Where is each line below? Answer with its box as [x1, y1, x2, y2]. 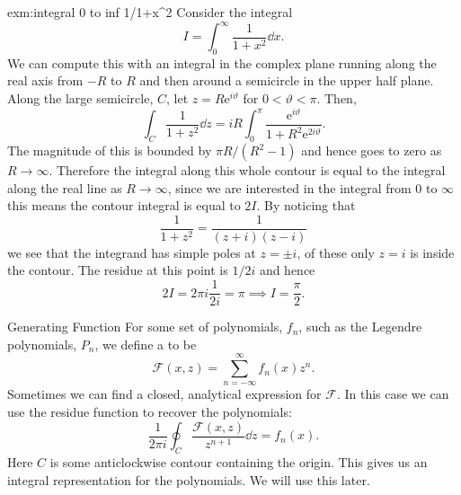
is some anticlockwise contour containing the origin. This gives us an [49, 452, 428, 471]
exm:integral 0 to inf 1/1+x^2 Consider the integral [7, 3, 293, 21]
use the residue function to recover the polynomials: [7, 402, 292, 421]
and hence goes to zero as [301, 141, 442, 160]
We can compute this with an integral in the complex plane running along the [7, 53, 437, 72]
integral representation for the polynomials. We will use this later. [7, 470, 370, 489]
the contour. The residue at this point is [7, 261, 228, 279]
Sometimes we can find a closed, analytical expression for [7, 385, 322, 403]
